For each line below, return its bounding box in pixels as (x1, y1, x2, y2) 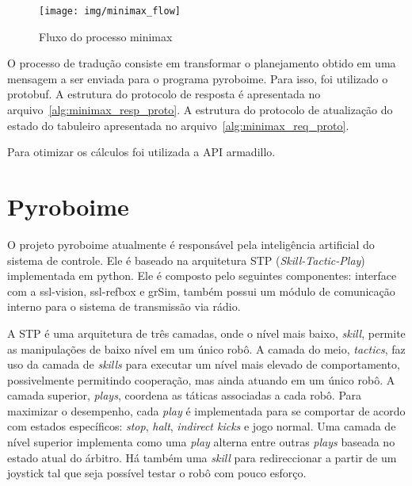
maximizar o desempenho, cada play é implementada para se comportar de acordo (7, 402, 406, 419)
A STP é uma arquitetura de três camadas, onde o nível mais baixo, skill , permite (7, 324, 406, 341)
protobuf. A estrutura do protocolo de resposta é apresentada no (7, 86, 321, 102)
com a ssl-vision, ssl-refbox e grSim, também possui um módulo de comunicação (7, 282, 395, 299)
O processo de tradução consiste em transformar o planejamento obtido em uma (7, 55, 396, 71)
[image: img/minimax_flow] (39, 6, 181, 17)
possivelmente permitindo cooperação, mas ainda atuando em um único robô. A (7, 371, 395, 388)
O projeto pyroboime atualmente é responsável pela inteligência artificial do (7, 235, 375, 252)
